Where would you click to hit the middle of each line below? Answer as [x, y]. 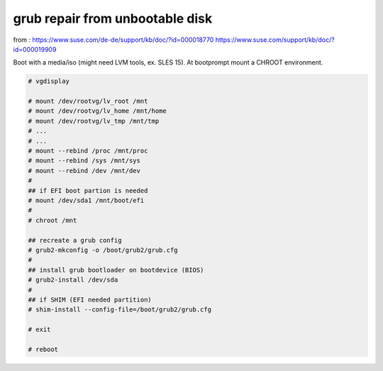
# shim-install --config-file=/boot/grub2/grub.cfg [120, 310]
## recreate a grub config [75, 240]
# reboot [43, 349]
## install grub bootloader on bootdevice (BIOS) [116, 270]
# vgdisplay [49, 81]
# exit [39, 330]
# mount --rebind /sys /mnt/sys [84, 161]
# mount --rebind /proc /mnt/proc [88, 151]
